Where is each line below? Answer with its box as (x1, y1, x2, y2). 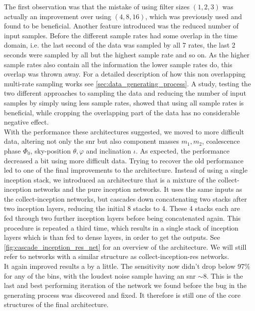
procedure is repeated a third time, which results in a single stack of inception (4, 222, 239, 233)
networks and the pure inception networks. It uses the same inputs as (33, 184, 242, 194)
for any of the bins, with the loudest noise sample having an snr (4, 270, 196, 281)
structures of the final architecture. (4, 299, 109, 310)
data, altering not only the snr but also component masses (4, 136, 179, 146)
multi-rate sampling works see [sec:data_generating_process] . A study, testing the (4, 78, 251, 88)
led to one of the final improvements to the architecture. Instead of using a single (4, 165, 248, 175)
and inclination (86, 145, 131, 155)
